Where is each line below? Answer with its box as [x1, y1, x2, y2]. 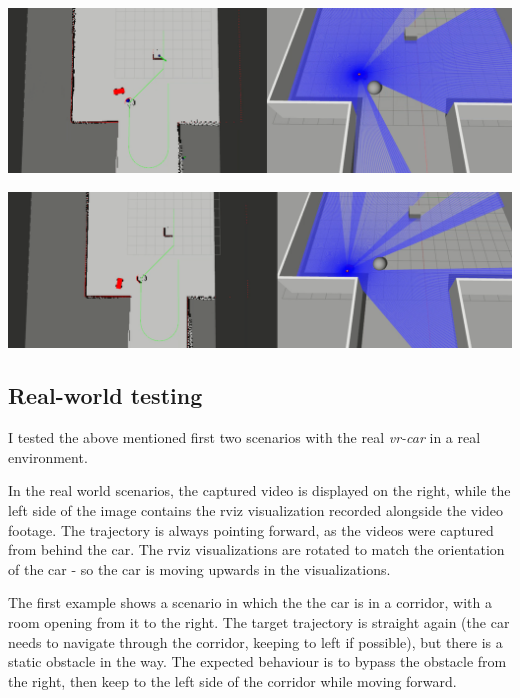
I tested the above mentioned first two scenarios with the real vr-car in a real [8, 427, 481, 448]
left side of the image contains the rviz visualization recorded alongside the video [8, 500, 504, 521]
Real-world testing [8, 380, 203, 411]
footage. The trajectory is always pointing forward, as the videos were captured [8, 519, 494, 540]
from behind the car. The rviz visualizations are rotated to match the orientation [8, 539, 505, 560]
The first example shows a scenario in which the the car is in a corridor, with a [8, 592, 492, 613]
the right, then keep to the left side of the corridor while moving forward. [8, 670, 457, 691]
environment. [8, 446, 88, 467]
